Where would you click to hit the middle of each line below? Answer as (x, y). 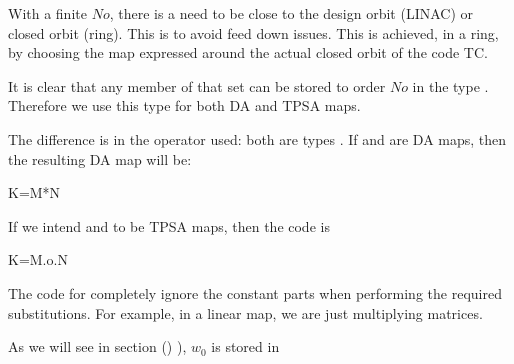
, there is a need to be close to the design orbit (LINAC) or (291, 13)
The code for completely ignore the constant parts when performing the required (255, 292)
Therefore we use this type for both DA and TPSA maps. (184, 105)
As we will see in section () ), (97, 346)
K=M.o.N (38, 259)
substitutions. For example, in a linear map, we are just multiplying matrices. (245, 312)
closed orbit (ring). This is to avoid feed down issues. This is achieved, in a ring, (253, 32)
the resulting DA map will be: (100, 158)
